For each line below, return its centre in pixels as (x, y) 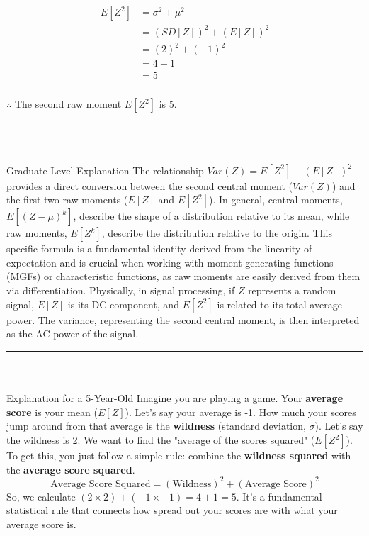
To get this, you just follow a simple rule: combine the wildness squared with (179, 456)
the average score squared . (71, 469)
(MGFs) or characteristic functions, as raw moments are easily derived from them (183, 276)
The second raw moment (68, 104)
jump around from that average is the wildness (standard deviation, (156, 426)
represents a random (292, 290)
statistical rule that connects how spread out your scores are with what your (172, 510)
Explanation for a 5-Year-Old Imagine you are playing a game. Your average (175, 398)
